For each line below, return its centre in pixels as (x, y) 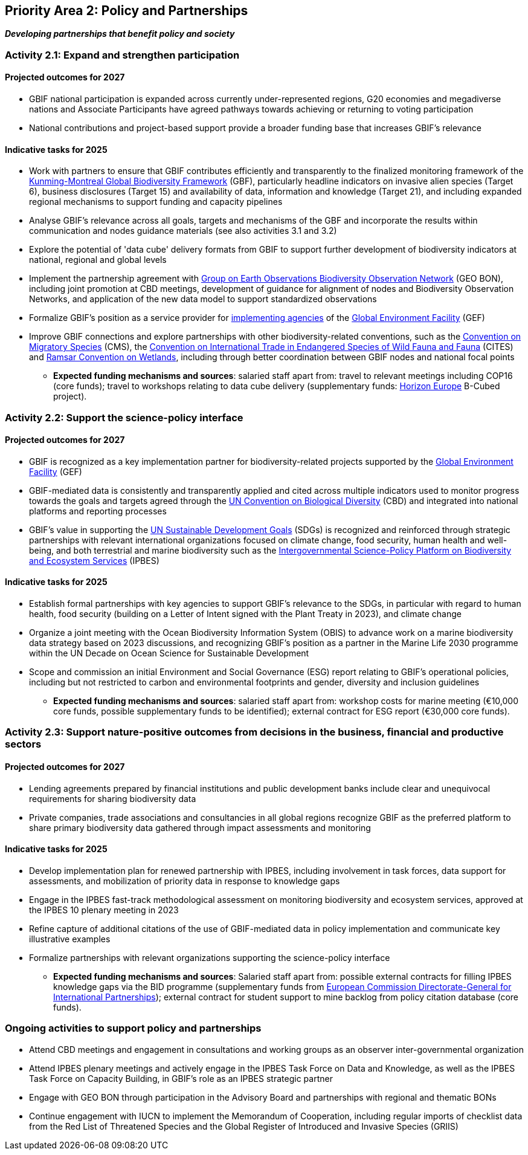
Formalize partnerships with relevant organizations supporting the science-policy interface (210, 957)
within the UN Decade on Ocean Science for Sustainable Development (169, 653)
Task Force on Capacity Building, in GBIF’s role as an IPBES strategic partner (181, 1078)
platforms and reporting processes (98, 511)
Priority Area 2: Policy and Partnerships (127, 11)
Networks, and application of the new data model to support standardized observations (203, 299)
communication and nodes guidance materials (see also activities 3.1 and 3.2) (183, 231)
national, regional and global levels (98, 260)
